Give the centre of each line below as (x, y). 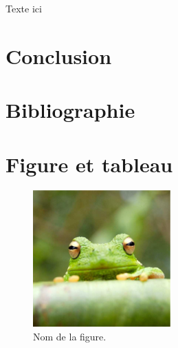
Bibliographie (70, 110)
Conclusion (59, 55)
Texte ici (24, 8)
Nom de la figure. (70, 337)
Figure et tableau (89, 164)
